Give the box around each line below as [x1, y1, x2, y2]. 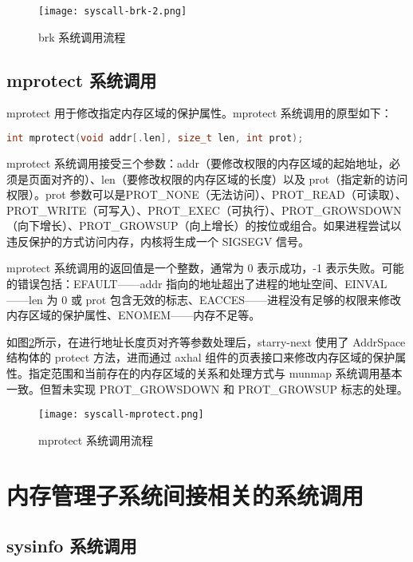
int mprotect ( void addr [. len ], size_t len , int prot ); [6, 133, 304, 144]
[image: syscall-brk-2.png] [38, 6, 187, 17]
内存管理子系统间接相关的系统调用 [6, 478, 364, 511]
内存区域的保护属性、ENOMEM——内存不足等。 [6, 307, 261, 323]
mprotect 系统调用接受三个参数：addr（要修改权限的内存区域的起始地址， [6, 154, 389, 171]
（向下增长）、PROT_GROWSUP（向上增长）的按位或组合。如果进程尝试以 [6, 217, 402, 234]
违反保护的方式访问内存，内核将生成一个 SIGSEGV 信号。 [6, 232, 309, 249]
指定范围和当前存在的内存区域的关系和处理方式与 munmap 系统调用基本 [28, 365, 403, 382]
